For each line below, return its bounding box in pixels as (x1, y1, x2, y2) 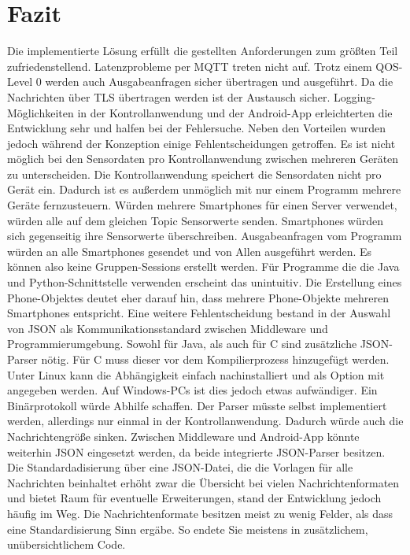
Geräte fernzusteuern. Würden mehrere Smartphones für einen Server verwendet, (7, 197, 397, 213)
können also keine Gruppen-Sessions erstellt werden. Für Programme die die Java (7, 258, 400, 275)
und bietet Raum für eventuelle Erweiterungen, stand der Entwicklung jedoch (7, 490, 382, 506)
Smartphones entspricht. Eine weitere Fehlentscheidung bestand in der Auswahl (7, 305, 391, 321)
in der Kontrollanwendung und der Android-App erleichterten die (77, 104, 393, 120)
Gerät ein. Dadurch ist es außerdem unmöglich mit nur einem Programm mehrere (7, 181, 401, 198)
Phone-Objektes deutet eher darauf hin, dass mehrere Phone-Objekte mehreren (7, 289, 390, 305)
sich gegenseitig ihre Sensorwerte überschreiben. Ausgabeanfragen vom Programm (7, 228, 402, 244)
